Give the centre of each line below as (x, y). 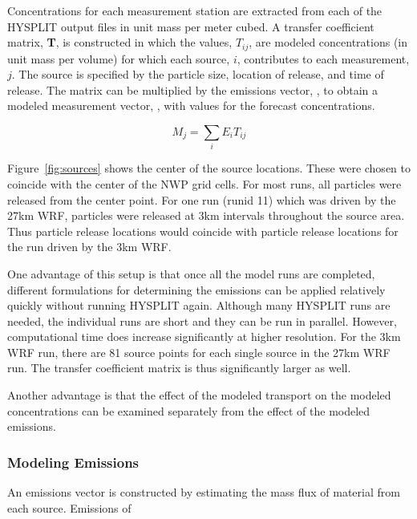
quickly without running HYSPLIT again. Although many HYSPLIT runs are (199, 305)
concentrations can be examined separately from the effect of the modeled (189, 410)
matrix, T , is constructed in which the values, (120, 42)
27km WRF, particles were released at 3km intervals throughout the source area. (206, 215)
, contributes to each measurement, (323, 58)
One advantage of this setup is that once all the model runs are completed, (191, 273)
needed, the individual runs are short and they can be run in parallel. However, (202, 320)
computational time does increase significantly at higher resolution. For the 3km (204, 337)
